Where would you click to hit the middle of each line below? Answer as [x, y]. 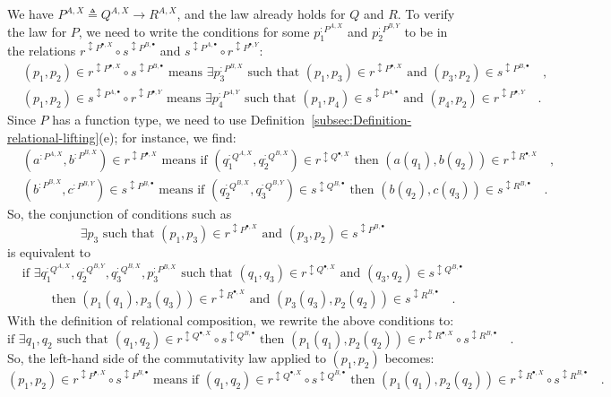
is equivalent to [49, 251]
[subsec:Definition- [361, 120]
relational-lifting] [53, 137]
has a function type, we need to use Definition [179, 120]
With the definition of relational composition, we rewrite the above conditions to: [231, 320]
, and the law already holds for [261, 13]
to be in [426, 31]
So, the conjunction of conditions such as [120, 214]
